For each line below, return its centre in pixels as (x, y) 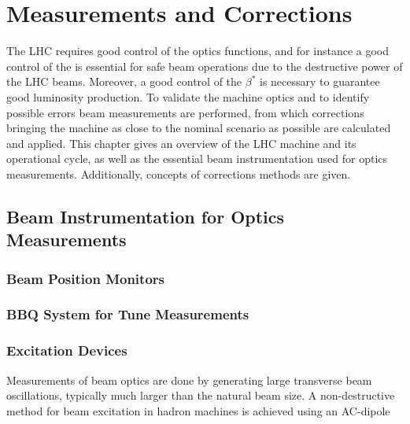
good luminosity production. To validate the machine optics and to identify (188, 96)
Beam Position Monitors (85, 278)
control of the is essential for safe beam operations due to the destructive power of (205, 66)
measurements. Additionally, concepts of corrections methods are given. (179, 173)
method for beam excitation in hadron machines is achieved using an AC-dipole (198, 410)
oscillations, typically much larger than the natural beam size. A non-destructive (201, 395)
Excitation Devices (67, 350)
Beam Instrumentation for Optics (146, 216)
